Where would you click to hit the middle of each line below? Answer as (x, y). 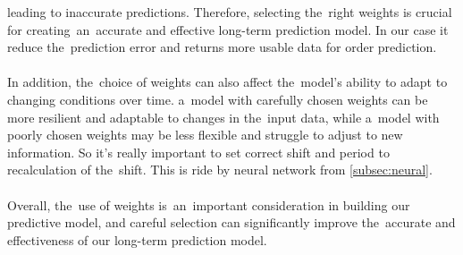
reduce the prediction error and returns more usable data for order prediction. (222, 47)
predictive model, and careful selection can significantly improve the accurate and (231, 222)
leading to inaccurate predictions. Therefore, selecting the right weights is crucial (230, 12)
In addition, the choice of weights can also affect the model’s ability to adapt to (227, 82)
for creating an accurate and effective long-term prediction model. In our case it (228, 29)
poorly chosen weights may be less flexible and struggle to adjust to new (205, 135)
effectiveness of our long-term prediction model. (137, 239)
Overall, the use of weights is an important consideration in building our (209, 204)
